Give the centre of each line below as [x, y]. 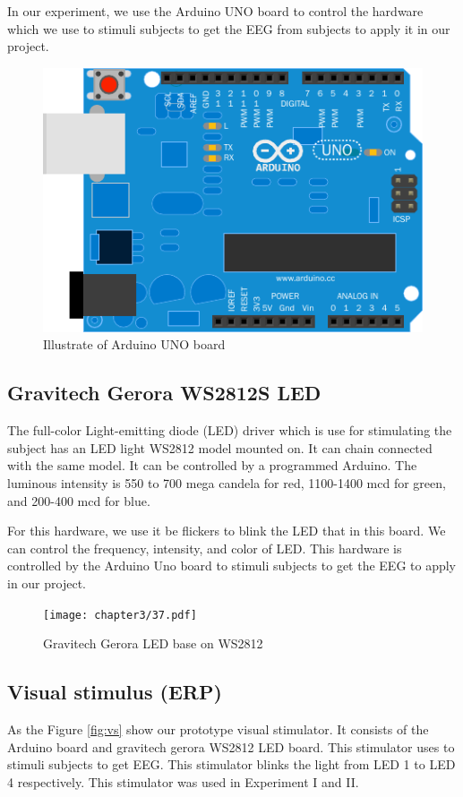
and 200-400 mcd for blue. [79, 500]
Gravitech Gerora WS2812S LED [164, 393]
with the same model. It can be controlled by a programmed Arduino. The [212, 465]
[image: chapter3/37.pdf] [120, 615]
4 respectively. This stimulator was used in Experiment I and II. [183, 781]
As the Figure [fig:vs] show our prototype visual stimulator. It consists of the [218, 729]
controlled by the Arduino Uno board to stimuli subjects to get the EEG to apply [231, 566]
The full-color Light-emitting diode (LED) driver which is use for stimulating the [230, 430]
